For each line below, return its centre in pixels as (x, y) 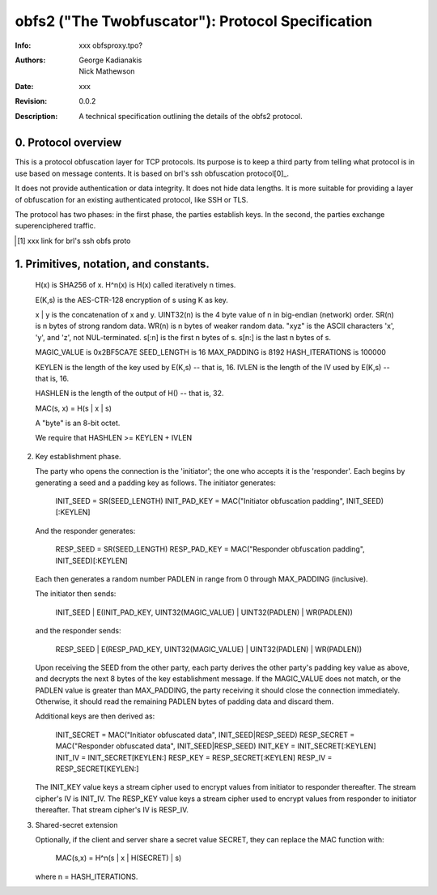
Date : (24, 86)
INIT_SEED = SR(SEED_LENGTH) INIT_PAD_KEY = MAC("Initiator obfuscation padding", (200, 501)
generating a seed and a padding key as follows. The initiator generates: (156, 483)
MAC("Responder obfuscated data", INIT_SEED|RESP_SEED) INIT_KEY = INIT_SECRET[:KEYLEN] (216, 746)
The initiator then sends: (76, 594)
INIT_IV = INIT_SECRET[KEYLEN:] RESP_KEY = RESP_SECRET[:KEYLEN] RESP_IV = (194, 757)
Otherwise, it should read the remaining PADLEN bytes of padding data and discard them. (185, 701)
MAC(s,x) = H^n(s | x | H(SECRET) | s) (119, 858)
